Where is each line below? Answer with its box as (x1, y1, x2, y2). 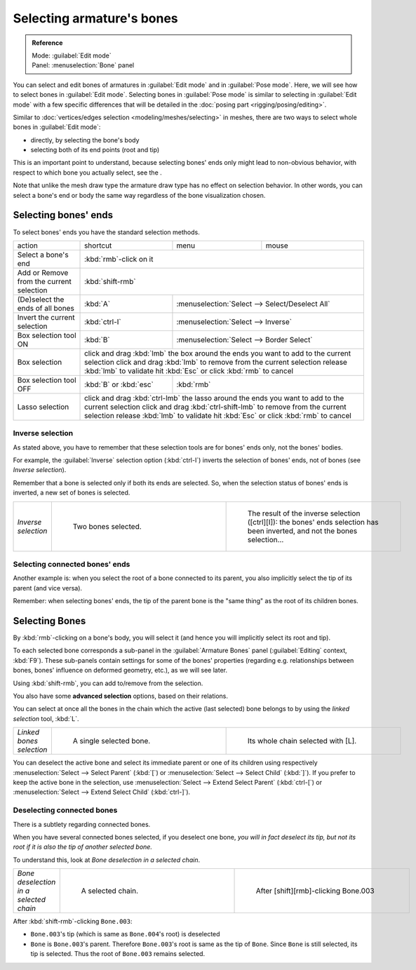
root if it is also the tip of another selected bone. (13, 842, 152, 851)
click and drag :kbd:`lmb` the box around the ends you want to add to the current (84, 348, 351, 358)
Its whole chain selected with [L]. (247, 736, 357, 746)
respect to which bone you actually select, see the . (13, 168, 163, 177)
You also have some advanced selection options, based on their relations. (13, 692, 228, 701)
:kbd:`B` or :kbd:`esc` (84, 379, 154, 389)
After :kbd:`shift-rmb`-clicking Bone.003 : (13, 917, 133, 926)
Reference (32, 39, 63, 47)
